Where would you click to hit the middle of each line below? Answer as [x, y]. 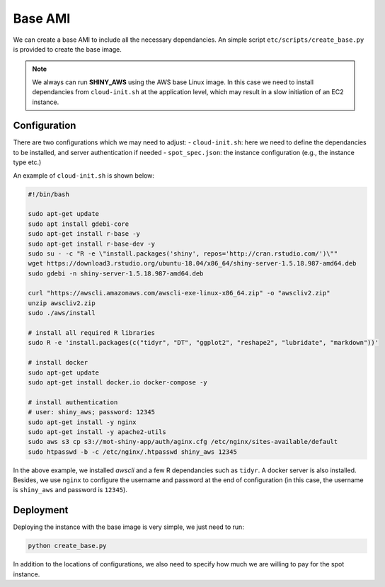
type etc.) [27, 162]
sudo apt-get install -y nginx [82, 422]
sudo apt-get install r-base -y [84, 234]
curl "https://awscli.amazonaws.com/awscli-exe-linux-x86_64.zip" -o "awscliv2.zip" [179, 293]
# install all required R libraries [92, 333]
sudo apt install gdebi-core [79, 224]
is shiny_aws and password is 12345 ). [70, 490]
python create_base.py [67, 546]
